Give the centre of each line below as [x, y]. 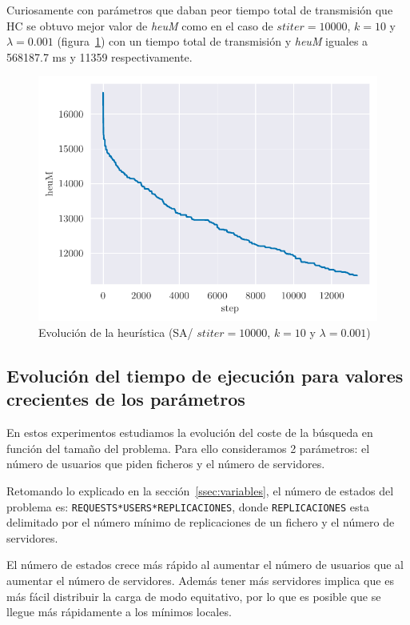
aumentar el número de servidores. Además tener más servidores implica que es [200, 581]
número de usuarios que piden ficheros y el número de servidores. [166, 464]
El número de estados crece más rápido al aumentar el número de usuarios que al [205, 565]
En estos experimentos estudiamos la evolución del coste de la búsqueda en [190, 433]
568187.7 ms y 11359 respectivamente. [100, 56]
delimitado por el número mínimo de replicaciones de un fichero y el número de [201, 522]
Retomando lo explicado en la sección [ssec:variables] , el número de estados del [200, 491]
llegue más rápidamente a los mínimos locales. [119, 612]
